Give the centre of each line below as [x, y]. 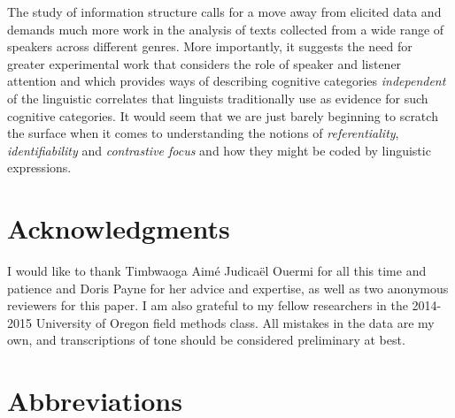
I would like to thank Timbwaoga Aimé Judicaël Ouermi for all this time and [217, 271]
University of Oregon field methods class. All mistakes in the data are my [235, 322]
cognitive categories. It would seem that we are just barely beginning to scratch [223, 115]
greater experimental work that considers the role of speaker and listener [204, 63]
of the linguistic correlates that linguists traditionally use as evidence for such [218, 98]
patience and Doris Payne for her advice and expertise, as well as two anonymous [228, 288]
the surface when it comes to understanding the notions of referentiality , [203, 133]
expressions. [39, 167]
